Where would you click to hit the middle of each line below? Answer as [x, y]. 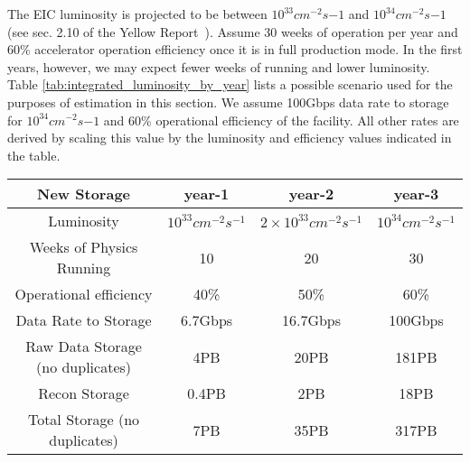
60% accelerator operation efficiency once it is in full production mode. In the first [235, 49]
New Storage [84, 194]
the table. [34, 155]
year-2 [311, 194]
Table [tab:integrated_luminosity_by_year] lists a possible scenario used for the [230, 84]
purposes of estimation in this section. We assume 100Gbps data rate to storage [228, 102]
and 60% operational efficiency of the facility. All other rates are [281, 120]
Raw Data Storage [84, 346]
